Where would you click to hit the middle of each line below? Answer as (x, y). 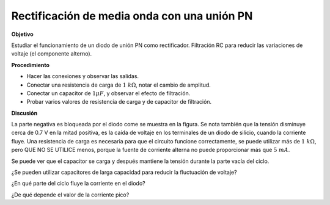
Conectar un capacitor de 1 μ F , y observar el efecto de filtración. (108, 93)
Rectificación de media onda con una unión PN (132, 16)
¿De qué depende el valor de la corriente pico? (70, 195)
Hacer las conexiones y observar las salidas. (83, 76)
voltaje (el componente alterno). (52, 54)
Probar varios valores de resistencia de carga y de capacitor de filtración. (119, 102)
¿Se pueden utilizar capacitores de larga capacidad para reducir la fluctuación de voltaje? (124, 172)
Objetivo (22, 34)
